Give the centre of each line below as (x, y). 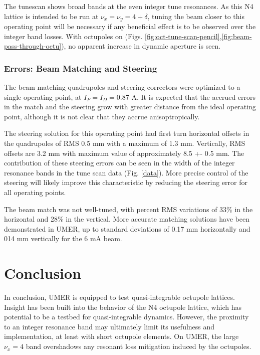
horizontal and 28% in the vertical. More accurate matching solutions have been (127, 219)
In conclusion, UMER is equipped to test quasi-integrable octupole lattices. (119, 297)
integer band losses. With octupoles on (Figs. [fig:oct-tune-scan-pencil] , (113, 36)
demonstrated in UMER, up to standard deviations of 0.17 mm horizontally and (127, 228)
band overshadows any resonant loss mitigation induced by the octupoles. (139, 346)
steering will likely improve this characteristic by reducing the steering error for (126, 182)
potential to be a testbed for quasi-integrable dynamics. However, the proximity (126, 317)
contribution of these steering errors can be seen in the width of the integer (119, 163)
